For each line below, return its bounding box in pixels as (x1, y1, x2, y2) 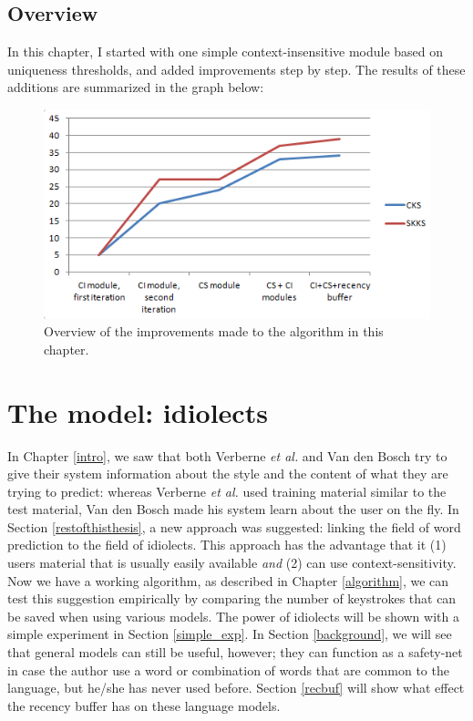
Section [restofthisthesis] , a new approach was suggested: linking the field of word (7, 517, 461, 536)
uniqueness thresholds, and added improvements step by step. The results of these (7, 59, 466, 78)
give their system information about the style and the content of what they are (7, 464, 448, 483)
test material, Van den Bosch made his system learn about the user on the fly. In (7, 500, 459, 519)
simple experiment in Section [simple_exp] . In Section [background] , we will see (7, 624, 452, 644)
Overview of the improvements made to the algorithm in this (44, 322, 384, 341)
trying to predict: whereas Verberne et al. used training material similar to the (7, 481, 447, 500)
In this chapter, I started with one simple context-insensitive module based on (7, 42, 444, 61)
